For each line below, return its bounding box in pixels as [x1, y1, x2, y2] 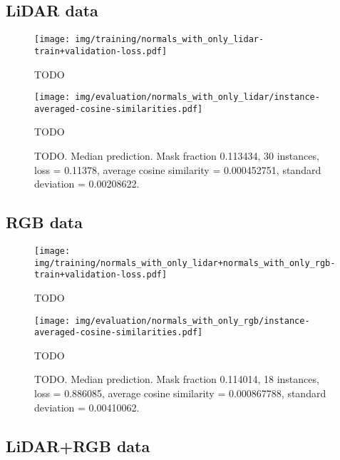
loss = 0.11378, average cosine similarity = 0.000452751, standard [34, 162, 321, 177]
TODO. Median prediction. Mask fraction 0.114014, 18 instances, [34, 372, 319, 387]
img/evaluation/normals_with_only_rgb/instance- [75, 315, 310, 326]
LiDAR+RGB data [6, 434, 150, 456]
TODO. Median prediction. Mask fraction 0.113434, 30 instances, [34, 148, 319, 163]
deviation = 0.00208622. [34, 176, 140, 191]
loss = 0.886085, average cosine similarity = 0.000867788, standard [34, 386, 326, 401]
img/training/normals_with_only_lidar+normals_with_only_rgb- [34, 257, 336, 268]
